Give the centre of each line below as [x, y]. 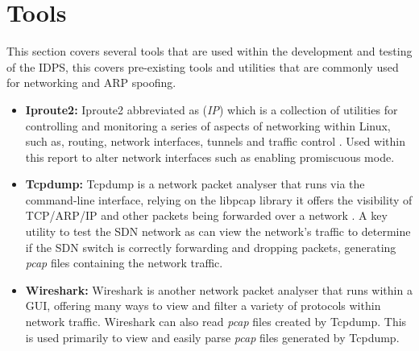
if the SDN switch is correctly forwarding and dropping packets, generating [211, 247]
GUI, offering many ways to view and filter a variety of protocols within [203, 306]
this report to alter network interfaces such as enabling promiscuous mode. [210, 157]
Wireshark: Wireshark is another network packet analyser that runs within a [219, 289]
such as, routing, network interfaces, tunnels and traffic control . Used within [215, 141]
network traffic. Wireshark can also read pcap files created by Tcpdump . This [216, 322]
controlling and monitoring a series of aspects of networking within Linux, [208, 125]
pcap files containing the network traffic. [124, 263]
